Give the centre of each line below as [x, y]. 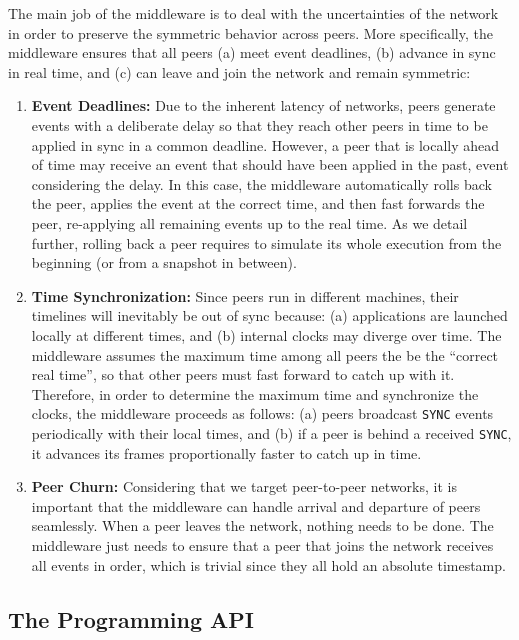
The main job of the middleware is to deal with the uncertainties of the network [253, 13]
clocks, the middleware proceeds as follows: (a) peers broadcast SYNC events [262, 413]
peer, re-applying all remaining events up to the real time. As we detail [249, 222]
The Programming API [131, 618]
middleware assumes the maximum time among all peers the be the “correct [265, 354]
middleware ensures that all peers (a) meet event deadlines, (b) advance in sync [252, 52]
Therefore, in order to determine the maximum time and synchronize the [255, 393]
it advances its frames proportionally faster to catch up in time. [226, 452]
